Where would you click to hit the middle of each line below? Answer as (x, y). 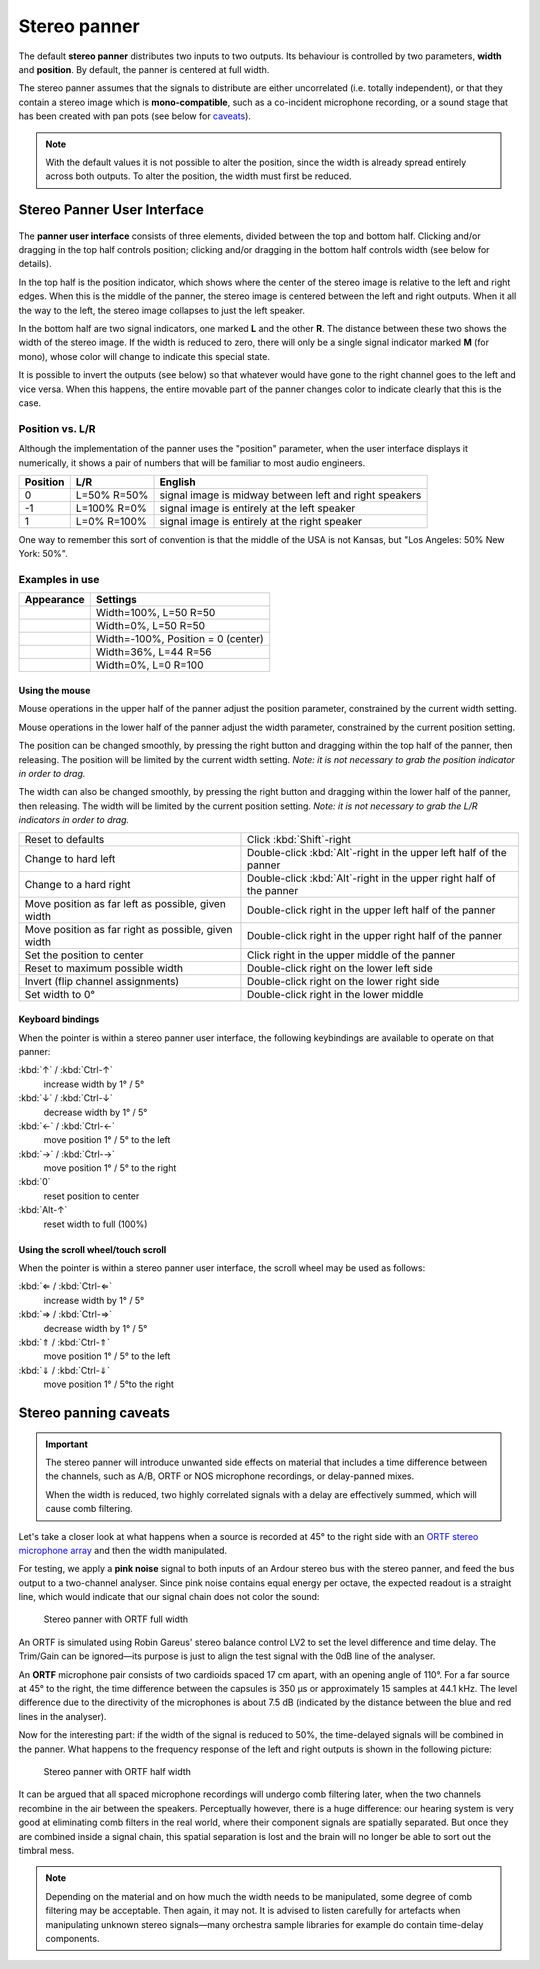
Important (67, 1444)
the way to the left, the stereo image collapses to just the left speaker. (161, 310)
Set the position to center (84, 955)
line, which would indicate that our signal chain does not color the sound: (169, 1597)
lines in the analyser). (62, 1716)
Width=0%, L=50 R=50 (150, 626)
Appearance (54, 600)
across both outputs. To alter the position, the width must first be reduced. (198, 176)
